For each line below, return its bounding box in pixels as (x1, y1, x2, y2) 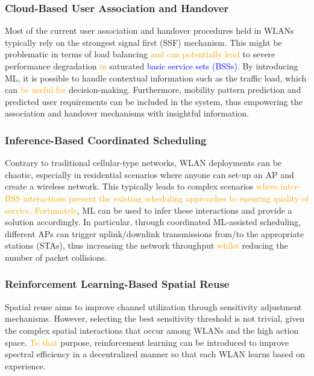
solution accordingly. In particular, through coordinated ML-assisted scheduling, (5, 215, 301, 228)
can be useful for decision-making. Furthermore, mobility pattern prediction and (5, 83, 301, 96)
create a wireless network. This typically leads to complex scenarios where (5, 180, 278, 193)
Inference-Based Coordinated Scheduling (5, 132, 207, 147)
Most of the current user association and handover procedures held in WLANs (5, 24, 294, 37)
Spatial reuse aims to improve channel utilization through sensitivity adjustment (5, 300, 302, 313)
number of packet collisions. (5, 250, 107, 263)
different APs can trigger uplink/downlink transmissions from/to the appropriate (5, 227, 304, 240)
